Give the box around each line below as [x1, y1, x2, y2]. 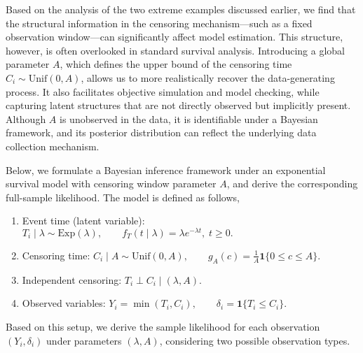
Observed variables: [22, 296, 106, 310]
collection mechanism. [6, 138, 100, 153]
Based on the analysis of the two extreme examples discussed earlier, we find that [6, 2, 356, 16]
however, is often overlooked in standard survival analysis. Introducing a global [6, 43, 345, 57]
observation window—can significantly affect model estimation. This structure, [6, 29, 343, 44]
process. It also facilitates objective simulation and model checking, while [6, 84, 320, 99]
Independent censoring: [22, 272, 122, 287]
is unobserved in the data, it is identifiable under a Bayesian [60, 111, 318, 126]
